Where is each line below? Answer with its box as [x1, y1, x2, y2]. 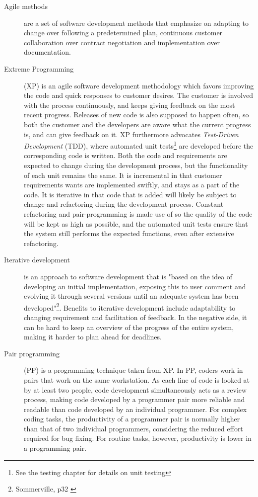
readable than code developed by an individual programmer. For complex [24, 404, 247, 414]
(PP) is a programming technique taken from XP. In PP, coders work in [24, 365, 243, 375]
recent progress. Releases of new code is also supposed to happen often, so [24, 109, 249, 120]
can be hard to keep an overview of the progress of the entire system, [24, 322, 234, 332]
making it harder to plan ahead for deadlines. [24, 331, 162, 342]
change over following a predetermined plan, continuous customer [24, 27, 223, 38]
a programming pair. [24, 443, 87, 453]
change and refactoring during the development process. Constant [24, 199, 224, 209]
